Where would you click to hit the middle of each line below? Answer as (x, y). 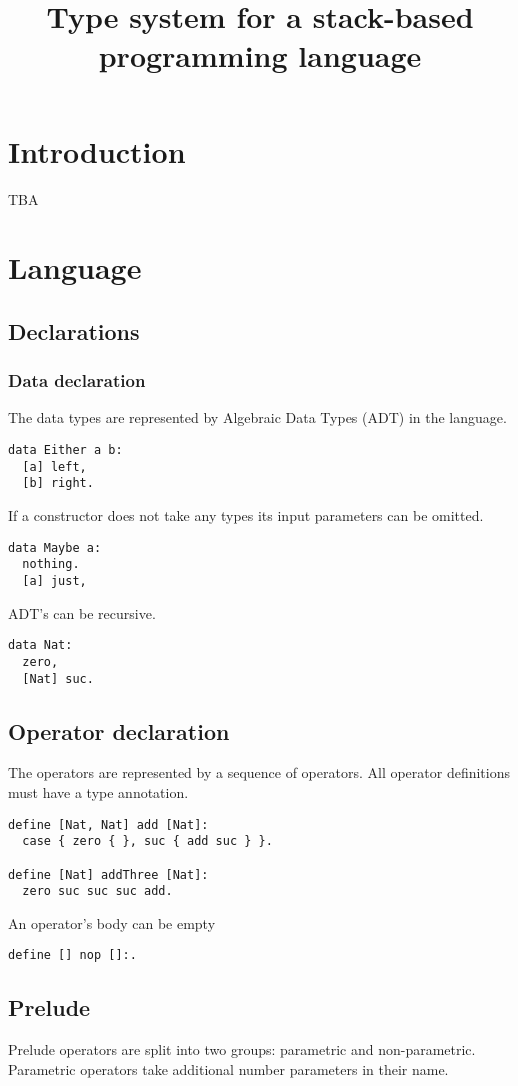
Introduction (97, 150)
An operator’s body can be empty (112, 922)
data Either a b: (65, 450)
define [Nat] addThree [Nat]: (108, 874)
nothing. (51, 564)
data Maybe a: (55, 547)
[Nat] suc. (58, 678)
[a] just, (54, 580)
